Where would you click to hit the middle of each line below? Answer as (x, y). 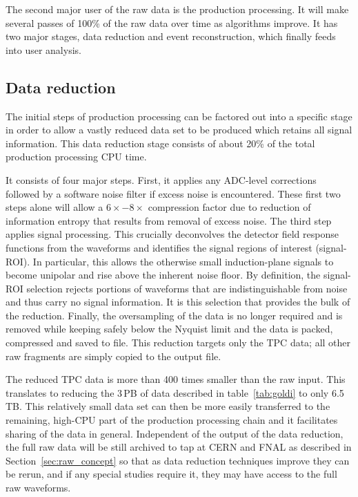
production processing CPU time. (76, 157)
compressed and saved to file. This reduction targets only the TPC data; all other (178, 343)
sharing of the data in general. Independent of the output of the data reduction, (175, 433)
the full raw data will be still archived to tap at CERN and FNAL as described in (179, 447)
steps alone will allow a (54, 207)
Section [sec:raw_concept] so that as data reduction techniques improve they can (178, 460)
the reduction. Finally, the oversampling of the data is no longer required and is (174, 315)
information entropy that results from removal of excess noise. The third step (169, 220)
